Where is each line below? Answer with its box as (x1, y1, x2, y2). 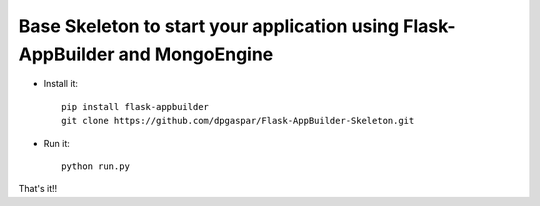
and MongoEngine (118, 43, 274, 65)
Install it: (43, 78, 79, 90)
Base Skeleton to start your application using (18, 15, 400, 37)
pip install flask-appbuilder (61, 101, 210, 112)
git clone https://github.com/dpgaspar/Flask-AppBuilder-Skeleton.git (61, 115, 415, 127)
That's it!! (18, 183, 58, 195)
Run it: (43, 137, 70, 149)
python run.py (61, 160, 130, 172)
